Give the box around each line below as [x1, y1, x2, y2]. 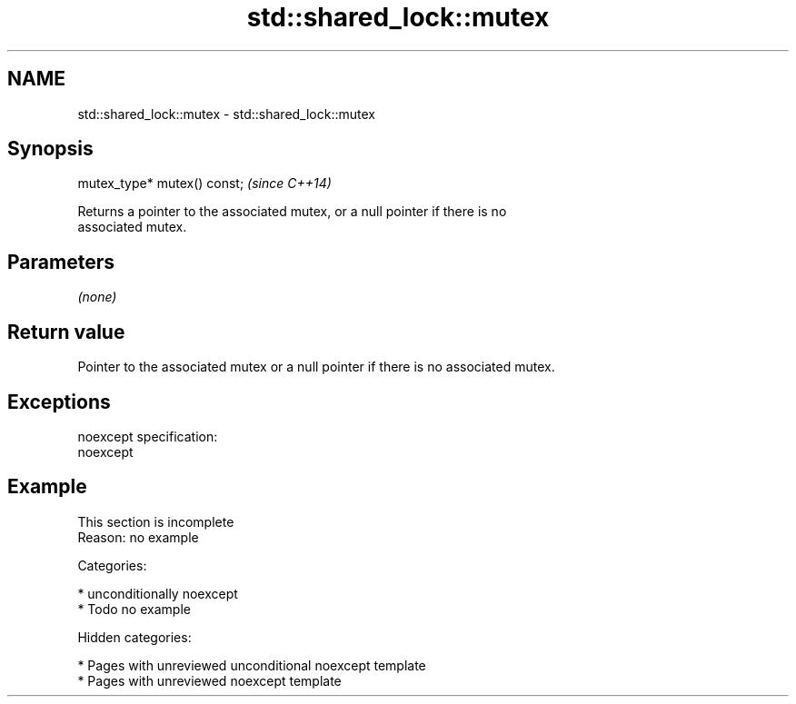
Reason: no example [77, 529, 199, 545]
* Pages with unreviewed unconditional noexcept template [77, 657, 426, 673]
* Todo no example [77, 600, 191, 617]
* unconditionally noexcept [77, 585, 238, 601]
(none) [77, 289, 117, 305]
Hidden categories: [77, 629, 192, 645]
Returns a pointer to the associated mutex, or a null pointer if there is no [77, 203, 507, 220]
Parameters [7, 250, 114, 273]
